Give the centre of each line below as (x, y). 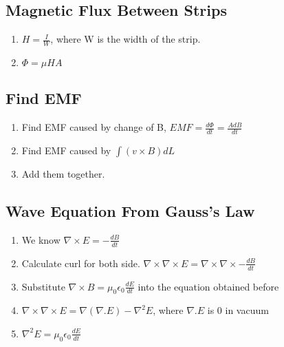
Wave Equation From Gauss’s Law (130, 211)
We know (41, 239)
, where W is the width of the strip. (125, 39)
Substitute (43, 286)
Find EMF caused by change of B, (94, 127)
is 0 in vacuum (238, 310)
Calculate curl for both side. (81, 263)
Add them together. (63, 174)
